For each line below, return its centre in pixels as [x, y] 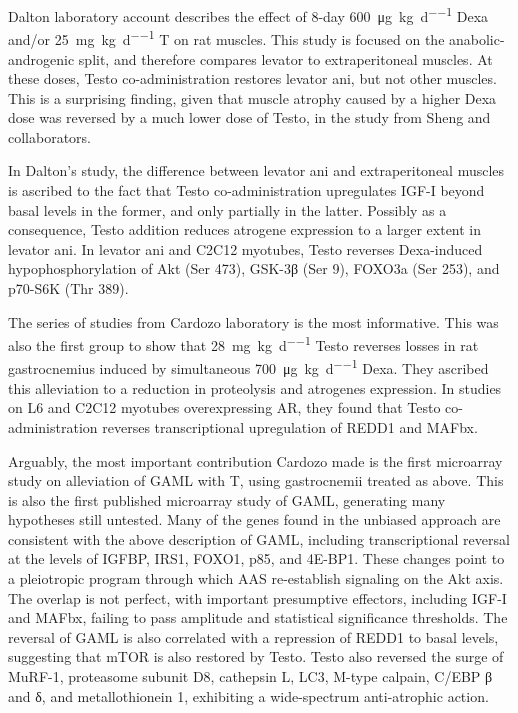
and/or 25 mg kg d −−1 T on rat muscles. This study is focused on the [226, 37]
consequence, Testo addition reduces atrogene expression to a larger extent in [245, 229]
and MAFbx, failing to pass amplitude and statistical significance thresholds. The [258, 617]
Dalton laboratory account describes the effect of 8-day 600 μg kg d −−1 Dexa [248, 14]
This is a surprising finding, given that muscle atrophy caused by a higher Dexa [252, 97]
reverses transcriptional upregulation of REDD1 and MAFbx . [290, 426]
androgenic [41, 58]
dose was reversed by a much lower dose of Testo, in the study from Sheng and [249, 117]
